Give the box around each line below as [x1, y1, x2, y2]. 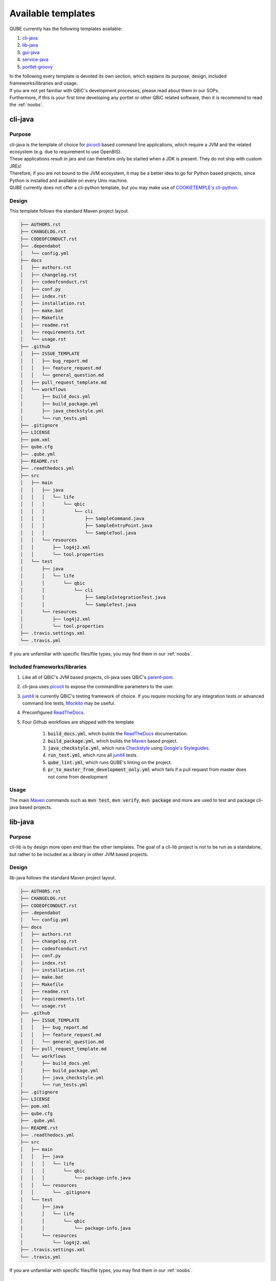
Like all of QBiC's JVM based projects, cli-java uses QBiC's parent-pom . [22, 674, 174, 680]
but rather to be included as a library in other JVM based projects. [9, 851, 149, 857]
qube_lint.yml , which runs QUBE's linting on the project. [48, 759, 172, 766]
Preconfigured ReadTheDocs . [22, 710, 85, 716]
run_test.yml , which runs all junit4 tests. [48, 752, 138, 758]
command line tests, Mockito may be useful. [22, 700, 116, 707]
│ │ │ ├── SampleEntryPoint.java [20, 523, 153, 529]
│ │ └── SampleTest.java [20, 602, 136, 607]
